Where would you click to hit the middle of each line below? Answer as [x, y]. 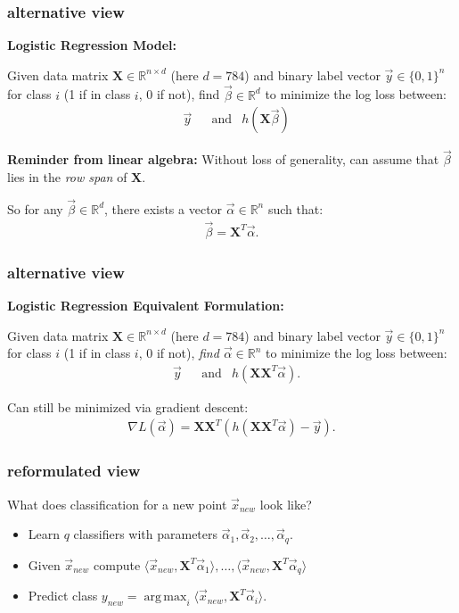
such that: [295, 208]
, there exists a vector [164, 208]
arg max [165, 597]
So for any [35, 208]
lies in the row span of [67, 177]
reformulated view [74, 471]
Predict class [63, 596]
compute [117, 564]
